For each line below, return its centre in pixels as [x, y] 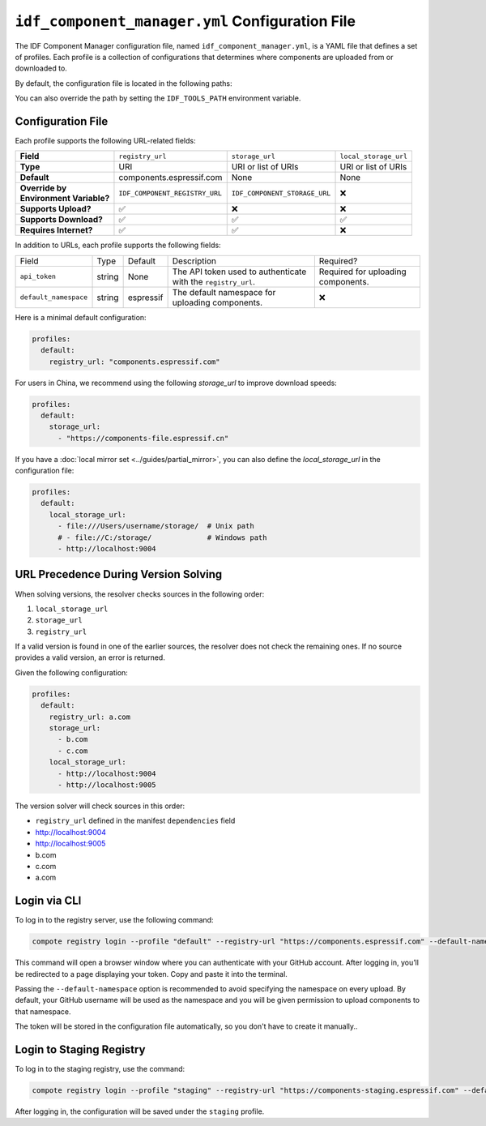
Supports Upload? [55, 209]
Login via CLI [48, 901]
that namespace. [43, 1011]
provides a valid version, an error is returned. [90, 657]
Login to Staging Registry [80, 1049]
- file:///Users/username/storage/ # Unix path [156, 526]
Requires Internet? [56, 230]
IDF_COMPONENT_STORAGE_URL [281, 193]
